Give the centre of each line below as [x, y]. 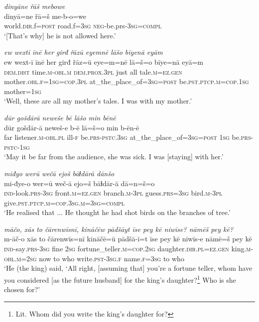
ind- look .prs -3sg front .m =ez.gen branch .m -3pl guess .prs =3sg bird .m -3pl [113, 193]
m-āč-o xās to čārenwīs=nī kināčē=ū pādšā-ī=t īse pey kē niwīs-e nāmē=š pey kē [128, 239]
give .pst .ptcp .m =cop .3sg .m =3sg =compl [65, 202]
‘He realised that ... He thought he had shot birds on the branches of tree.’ [117, 212]
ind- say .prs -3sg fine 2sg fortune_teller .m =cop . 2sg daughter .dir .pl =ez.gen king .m [128, 249]
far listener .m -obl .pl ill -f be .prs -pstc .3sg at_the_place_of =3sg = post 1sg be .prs [128, 137]
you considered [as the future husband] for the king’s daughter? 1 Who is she [120, 279]
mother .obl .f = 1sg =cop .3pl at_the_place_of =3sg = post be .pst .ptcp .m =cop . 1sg [127, 81]
